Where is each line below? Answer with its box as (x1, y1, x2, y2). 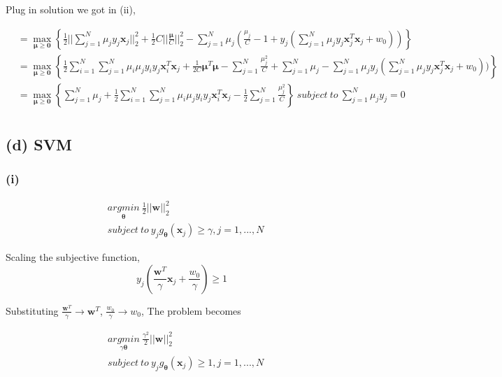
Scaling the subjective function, (6, 250, 140, 264)
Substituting (6, 303, 59, 318)
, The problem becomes (141, 303, 241, 318)
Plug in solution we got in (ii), (6, 2, 136, 16)
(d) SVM (6, 134, 72, 155)
